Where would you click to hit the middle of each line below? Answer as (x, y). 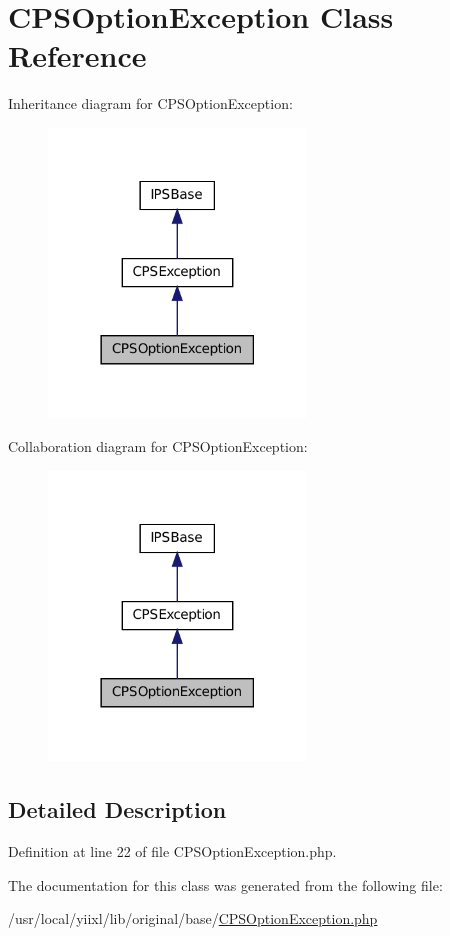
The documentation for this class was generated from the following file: (225, 884)
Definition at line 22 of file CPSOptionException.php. (172, 851)
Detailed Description (117, 809)
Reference (77, 55)
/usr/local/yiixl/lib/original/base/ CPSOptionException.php (193, 918)
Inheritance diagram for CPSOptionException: (150, 103)
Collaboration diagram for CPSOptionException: (158, 446)
